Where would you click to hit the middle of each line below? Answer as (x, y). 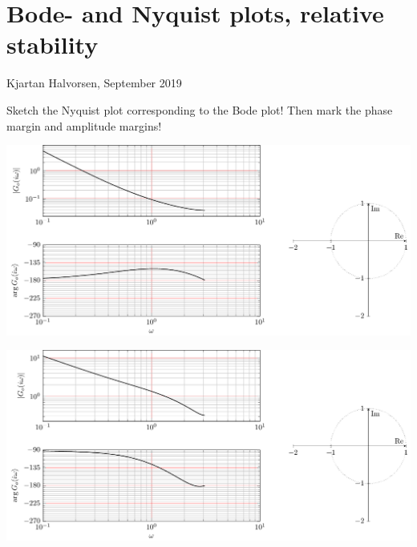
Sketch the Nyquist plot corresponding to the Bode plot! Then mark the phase (200, 109)
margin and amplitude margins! (84, 125)
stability (53, 44)
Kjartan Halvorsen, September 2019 (94, 83)
